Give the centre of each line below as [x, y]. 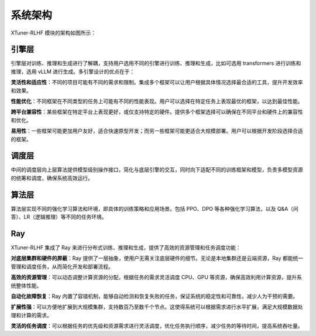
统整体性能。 [26, 285]
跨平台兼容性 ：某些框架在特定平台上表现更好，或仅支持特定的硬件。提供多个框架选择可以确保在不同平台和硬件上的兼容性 [157, 112]
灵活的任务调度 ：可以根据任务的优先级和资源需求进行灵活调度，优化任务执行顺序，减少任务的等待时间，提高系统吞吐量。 [157, 326]
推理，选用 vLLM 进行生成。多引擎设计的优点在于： [73, 71]
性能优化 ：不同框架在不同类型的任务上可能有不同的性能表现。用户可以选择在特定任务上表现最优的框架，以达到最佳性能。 [157, 101]
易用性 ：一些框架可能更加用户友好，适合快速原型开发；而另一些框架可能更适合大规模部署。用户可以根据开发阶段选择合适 [157, 131]
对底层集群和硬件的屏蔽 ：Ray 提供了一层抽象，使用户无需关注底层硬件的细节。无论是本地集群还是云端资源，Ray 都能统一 [157, 258]
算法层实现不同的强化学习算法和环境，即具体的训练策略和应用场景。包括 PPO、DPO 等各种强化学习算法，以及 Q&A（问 [154, 208]
